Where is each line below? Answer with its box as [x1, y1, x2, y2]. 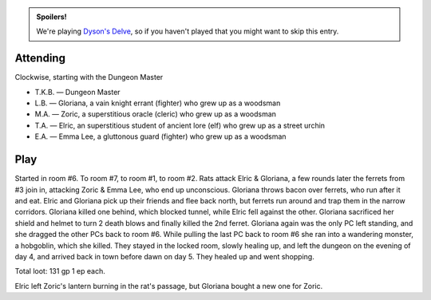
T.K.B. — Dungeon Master [34, 87, 121, 97]
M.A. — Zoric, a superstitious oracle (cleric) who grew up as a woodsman [34, 109, 277, 119]
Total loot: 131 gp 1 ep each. [14, 266, 105, 276]
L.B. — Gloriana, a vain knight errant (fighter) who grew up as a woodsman [34, 98, 281, 108]
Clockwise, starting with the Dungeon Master [14, 73, 164, 82]
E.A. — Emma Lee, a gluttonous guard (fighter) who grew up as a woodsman [34, 132, 287, 141]
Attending [14, 52, 65, 65]
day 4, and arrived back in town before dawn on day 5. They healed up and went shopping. [14, 251, 314, 261]
